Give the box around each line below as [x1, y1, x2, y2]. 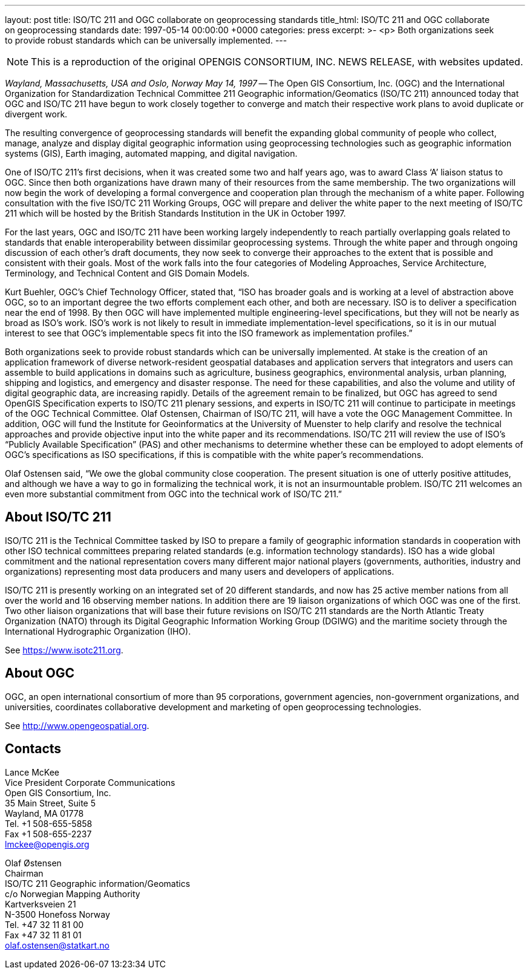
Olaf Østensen [5, 857, 62, 868]
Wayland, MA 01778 [5, 808, 84, 819]
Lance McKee [5, 766, 59, 777]
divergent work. [5, 109, 68, 119]
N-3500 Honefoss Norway [5, 909, 110, 920]
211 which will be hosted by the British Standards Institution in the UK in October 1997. [5, 208, 346, 218]
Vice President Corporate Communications [5, 777, 175, 788]
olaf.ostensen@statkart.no [5, 940, 110, 950]
